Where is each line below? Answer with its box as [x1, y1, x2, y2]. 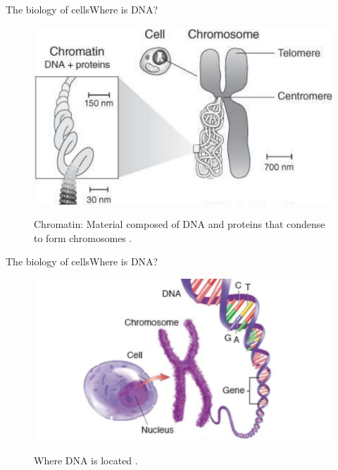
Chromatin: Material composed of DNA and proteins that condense [34, 217, 325, 231]
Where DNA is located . [34, 452, 138, 467]
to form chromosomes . [34, 230, 132, 245]
